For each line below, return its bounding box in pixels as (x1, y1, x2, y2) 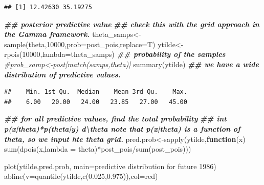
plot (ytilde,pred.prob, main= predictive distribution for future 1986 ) (4, 160, 216, 171)
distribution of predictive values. (4, 69, 121, 79)
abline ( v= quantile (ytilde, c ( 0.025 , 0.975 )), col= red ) (4, 171, 158, 181)
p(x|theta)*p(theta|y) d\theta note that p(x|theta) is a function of (4, 123, 240, 134)
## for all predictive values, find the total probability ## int (4, 113, 227, 124)
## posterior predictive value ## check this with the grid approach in (4, 18, 259, 29)
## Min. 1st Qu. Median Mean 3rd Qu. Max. (4, 88, 187, 96)
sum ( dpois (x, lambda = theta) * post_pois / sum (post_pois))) (4, 143, 191, 154)
